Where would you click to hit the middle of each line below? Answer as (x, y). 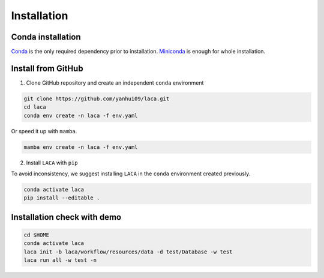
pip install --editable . (62, 198)
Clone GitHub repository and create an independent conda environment (115, 83)
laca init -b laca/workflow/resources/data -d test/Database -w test (128, 252)
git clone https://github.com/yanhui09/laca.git (97, 98)
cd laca (35, 107)
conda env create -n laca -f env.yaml (81, 115)
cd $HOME (37, 235)
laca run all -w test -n (60, 260)
